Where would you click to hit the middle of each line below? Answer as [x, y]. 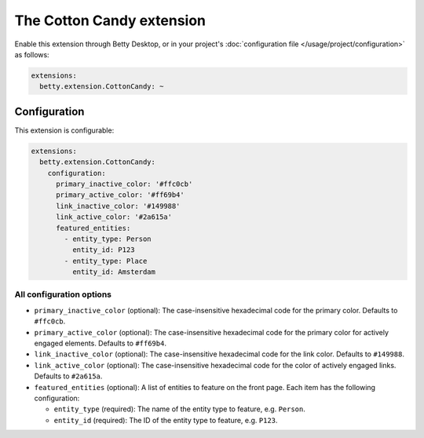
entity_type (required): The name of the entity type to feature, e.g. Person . [180, 409]
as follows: [32, 54]
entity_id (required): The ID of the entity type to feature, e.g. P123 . [166, 420]
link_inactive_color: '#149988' [118, 206]
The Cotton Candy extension [110, 20]
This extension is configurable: [64, 130]
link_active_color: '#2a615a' [114, 217]
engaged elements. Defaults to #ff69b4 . [100, 343]
